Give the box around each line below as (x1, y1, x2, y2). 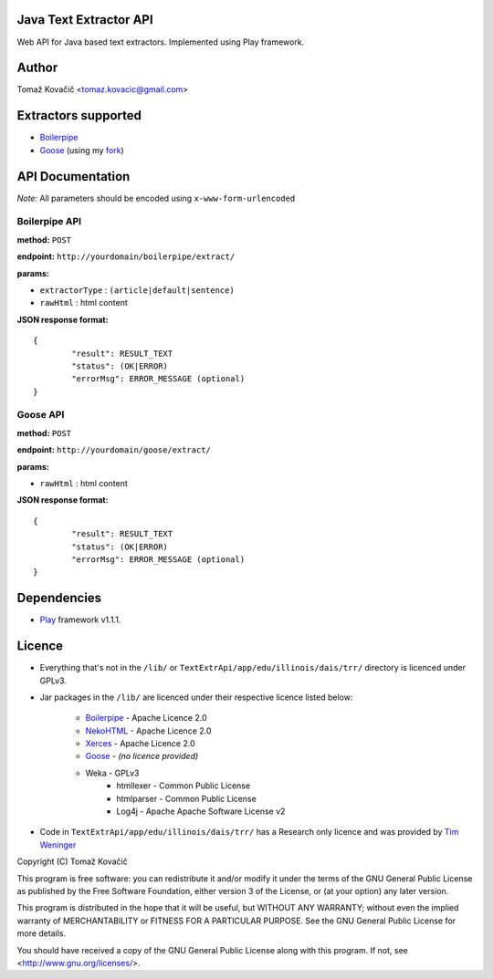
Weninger (39, 839, 77, 850)
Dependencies (16, 590, 102, 606)
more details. (16, 928, 67, 939)
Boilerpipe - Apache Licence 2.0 (85, 713, 207, 724)
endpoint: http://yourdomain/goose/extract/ (16, 444, 212, 455)
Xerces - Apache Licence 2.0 (85, 738, 195, 749)
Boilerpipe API (16, 215, 82, 228)
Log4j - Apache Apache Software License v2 (116, 806, 286, 817)
